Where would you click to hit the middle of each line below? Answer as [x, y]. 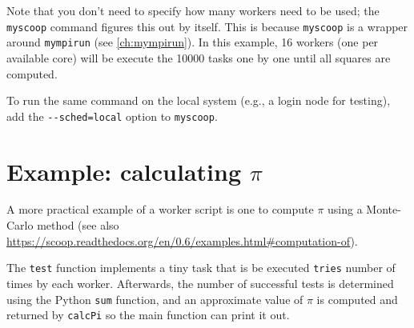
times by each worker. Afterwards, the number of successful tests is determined [200, 283]
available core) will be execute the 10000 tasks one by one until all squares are [199, 57]
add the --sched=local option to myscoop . [112, 116]
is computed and [357, 299]
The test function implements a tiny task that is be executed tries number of [201, 268]
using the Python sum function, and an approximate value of [155, 299]
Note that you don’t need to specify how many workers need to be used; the [193, 10]
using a [345, 209]
